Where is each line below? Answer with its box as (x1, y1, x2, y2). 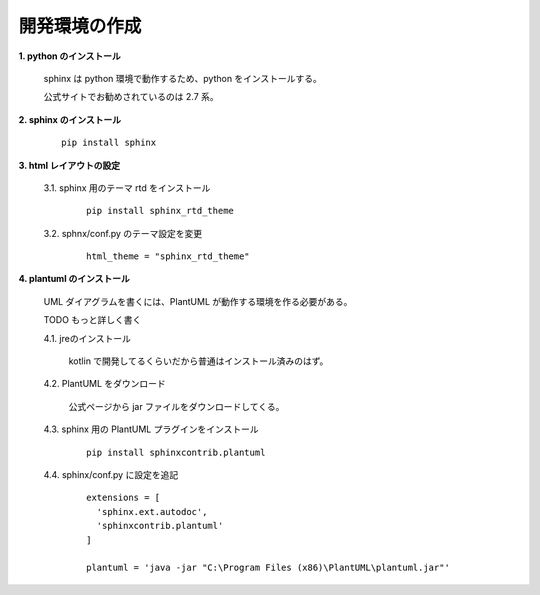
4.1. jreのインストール (43, 332, 132, 344)
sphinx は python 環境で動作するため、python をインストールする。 (43, 72, 322, 84)
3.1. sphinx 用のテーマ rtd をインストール (43, 181, 211, 194)
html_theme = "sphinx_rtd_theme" (86, 251, 250, 262)
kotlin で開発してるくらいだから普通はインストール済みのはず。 (68, 355, 329, 367)
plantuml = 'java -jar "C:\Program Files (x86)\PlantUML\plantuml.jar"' (86, 562, 450, 574)
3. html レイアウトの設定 (18, 159, 121, 171)
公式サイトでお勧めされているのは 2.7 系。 (43, 91, 219, 103)
